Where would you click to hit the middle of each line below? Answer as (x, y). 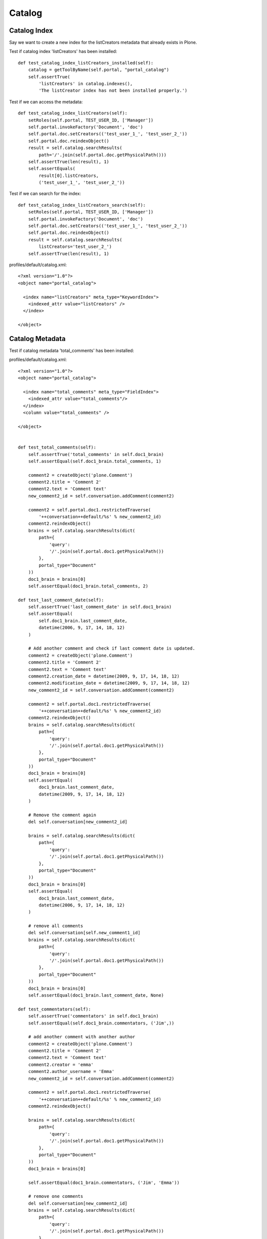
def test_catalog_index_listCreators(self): (73, 113)
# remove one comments (56, 1196)
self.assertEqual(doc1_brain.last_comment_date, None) (96, 995)
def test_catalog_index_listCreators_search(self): (82, 205)
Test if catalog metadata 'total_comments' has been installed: (72, 351)
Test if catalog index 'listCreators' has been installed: (63, 52)
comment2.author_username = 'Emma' (71, 1071)
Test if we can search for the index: (45, 194)
